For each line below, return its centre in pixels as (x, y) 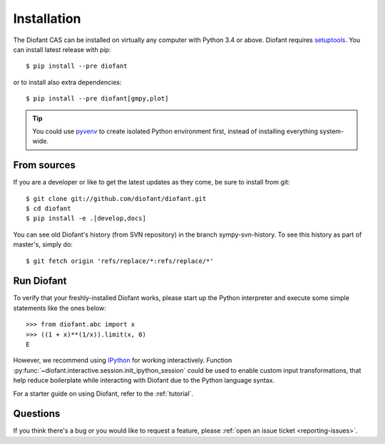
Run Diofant (40, 281)
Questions (37, 414)
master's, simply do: (43, 244)
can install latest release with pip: (62, 49)
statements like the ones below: (60, 308)
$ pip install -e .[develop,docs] (86, 218)
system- (332, 131)
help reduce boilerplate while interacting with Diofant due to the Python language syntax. (144, 381)
